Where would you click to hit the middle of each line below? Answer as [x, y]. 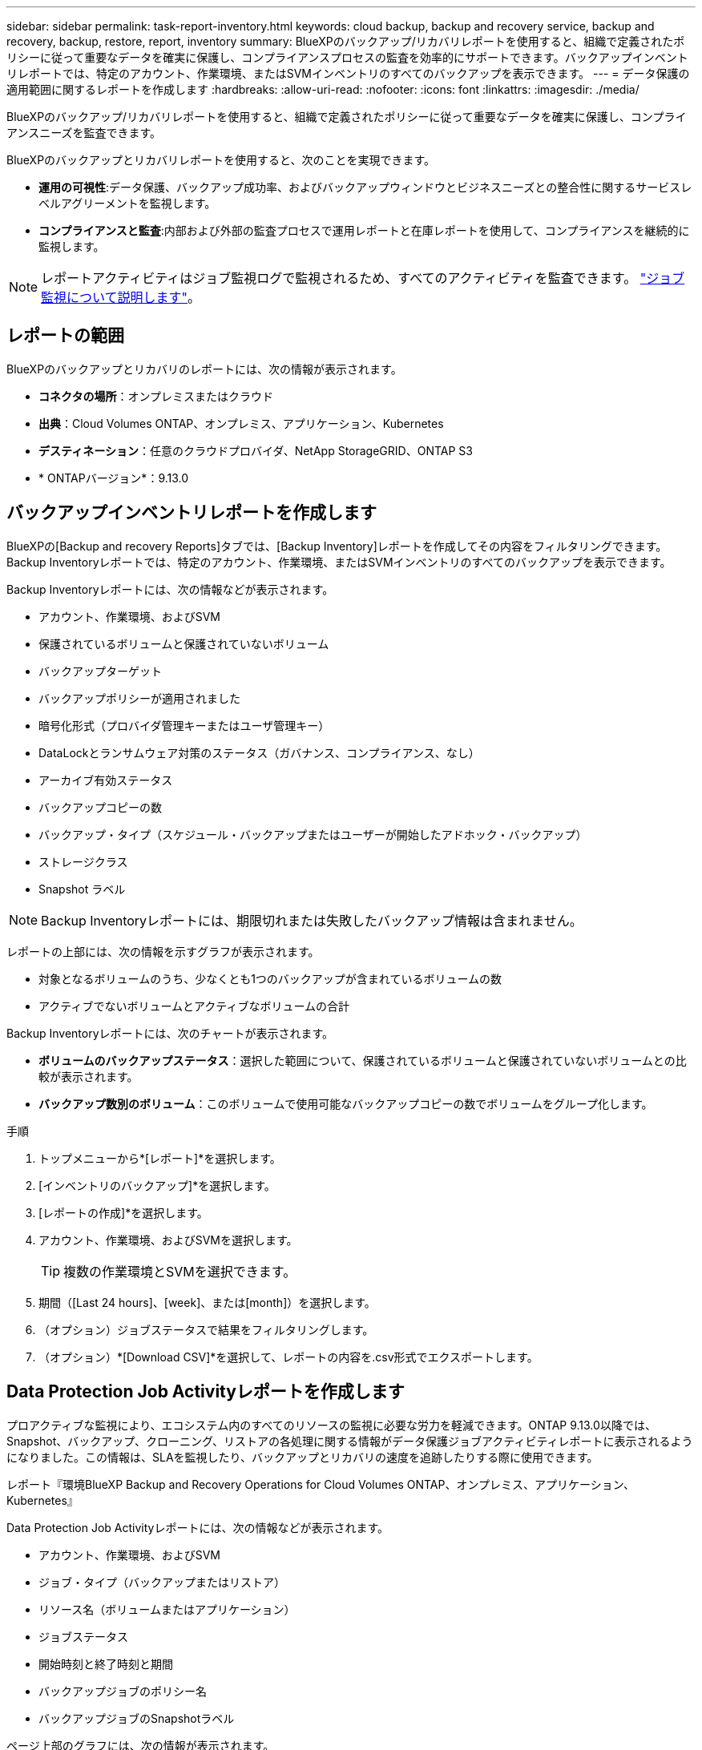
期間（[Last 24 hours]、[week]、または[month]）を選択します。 [207, 1302]
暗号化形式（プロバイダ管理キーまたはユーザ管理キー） [184, 725]
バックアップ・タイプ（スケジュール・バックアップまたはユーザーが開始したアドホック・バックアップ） [313, 834]
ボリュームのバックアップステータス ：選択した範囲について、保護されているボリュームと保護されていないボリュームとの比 [363, 1060]
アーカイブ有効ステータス [106, 780]
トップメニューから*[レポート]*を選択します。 [160, 1158]
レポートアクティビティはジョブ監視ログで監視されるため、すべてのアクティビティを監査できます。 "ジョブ [363, 278]
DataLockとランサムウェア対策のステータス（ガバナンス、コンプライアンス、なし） [259, 752]
